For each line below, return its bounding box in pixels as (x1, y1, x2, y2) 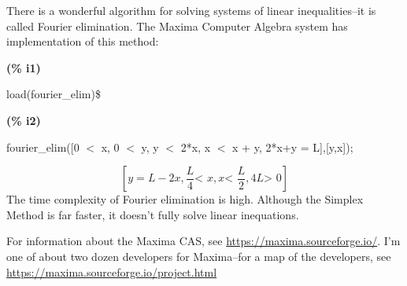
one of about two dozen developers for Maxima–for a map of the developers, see (6, 247, 391, 264)
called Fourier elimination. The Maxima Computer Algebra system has (6, 17, 348, 34)
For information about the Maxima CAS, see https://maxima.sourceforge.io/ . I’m (6, 233, 401, 249)
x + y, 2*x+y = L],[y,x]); (232, 138, 353, 155)
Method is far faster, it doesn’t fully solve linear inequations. (6, 206, 299, 222)
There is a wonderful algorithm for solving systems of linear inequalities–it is (6, 2, 376, 18)
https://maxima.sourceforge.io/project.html (6, 263, 217, 280)
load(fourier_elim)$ (6, 86, 101, 102)
